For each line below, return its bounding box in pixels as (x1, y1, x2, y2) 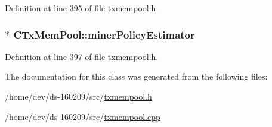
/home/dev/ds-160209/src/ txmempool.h (5, 90, 152, 102)
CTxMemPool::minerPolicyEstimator (13, 27, 195, 42)
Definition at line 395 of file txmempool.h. (5, 2, 159, 14)
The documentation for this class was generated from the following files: (5, 70, 268, 82)
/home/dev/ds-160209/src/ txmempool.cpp (5, 110, 160, 122)
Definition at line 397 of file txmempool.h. (5, 50, 159, 62)
